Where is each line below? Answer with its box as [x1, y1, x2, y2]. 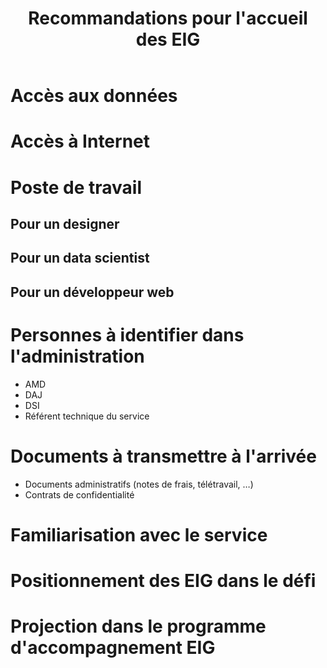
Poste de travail [10, 176, 143, 199]
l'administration [10, 345, 145, 367]
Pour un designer [10, 215, 120, 232]
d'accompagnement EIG [10, 637, 216, 659]
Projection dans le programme [10, 615, 267, 638]
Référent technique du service [24, 410, 150, 422]
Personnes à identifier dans [10, 323, 245, 346]
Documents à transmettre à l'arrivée [10, 445, 317, 467]
